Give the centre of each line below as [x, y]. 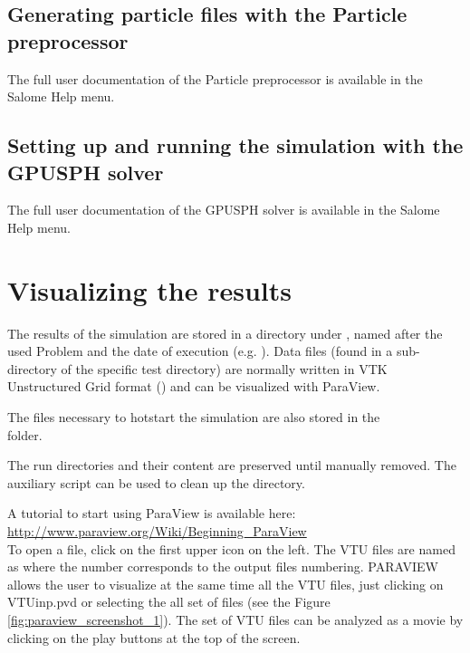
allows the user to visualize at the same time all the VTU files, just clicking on [225, 584]
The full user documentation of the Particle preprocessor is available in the [215, 78]
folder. [25, 434]
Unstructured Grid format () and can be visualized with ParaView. [194, 386]
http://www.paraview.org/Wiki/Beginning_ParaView [157, 531]
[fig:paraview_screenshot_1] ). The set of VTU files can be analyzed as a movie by [235, 619]
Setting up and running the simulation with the [235, 145]
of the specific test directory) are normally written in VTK [224, 368]
